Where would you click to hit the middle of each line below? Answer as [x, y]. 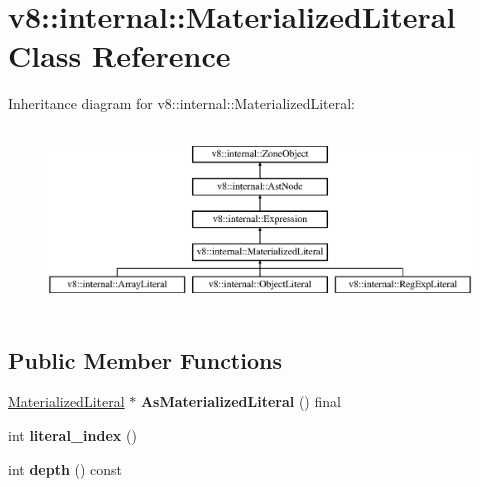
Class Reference [119, 55]
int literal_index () [72, 435]
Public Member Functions [145, 359]
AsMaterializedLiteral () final [240, 401]
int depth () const [65, 468]
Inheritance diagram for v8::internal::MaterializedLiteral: [181, 103]
